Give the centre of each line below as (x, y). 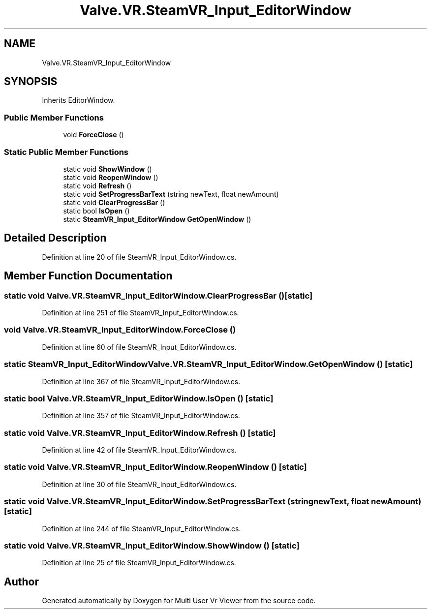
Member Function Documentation (88, 276)
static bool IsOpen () (96, 211)
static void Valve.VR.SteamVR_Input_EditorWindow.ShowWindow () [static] (152, 545)
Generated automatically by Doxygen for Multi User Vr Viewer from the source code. (179, 601)
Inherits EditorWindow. (78, 100)
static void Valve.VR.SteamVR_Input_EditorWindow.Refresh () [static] (140, 433)
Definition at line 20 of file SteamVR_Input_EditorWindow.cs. (139, 257)
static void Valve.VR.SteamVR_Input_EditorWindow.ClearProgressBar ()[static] (158, 295)
